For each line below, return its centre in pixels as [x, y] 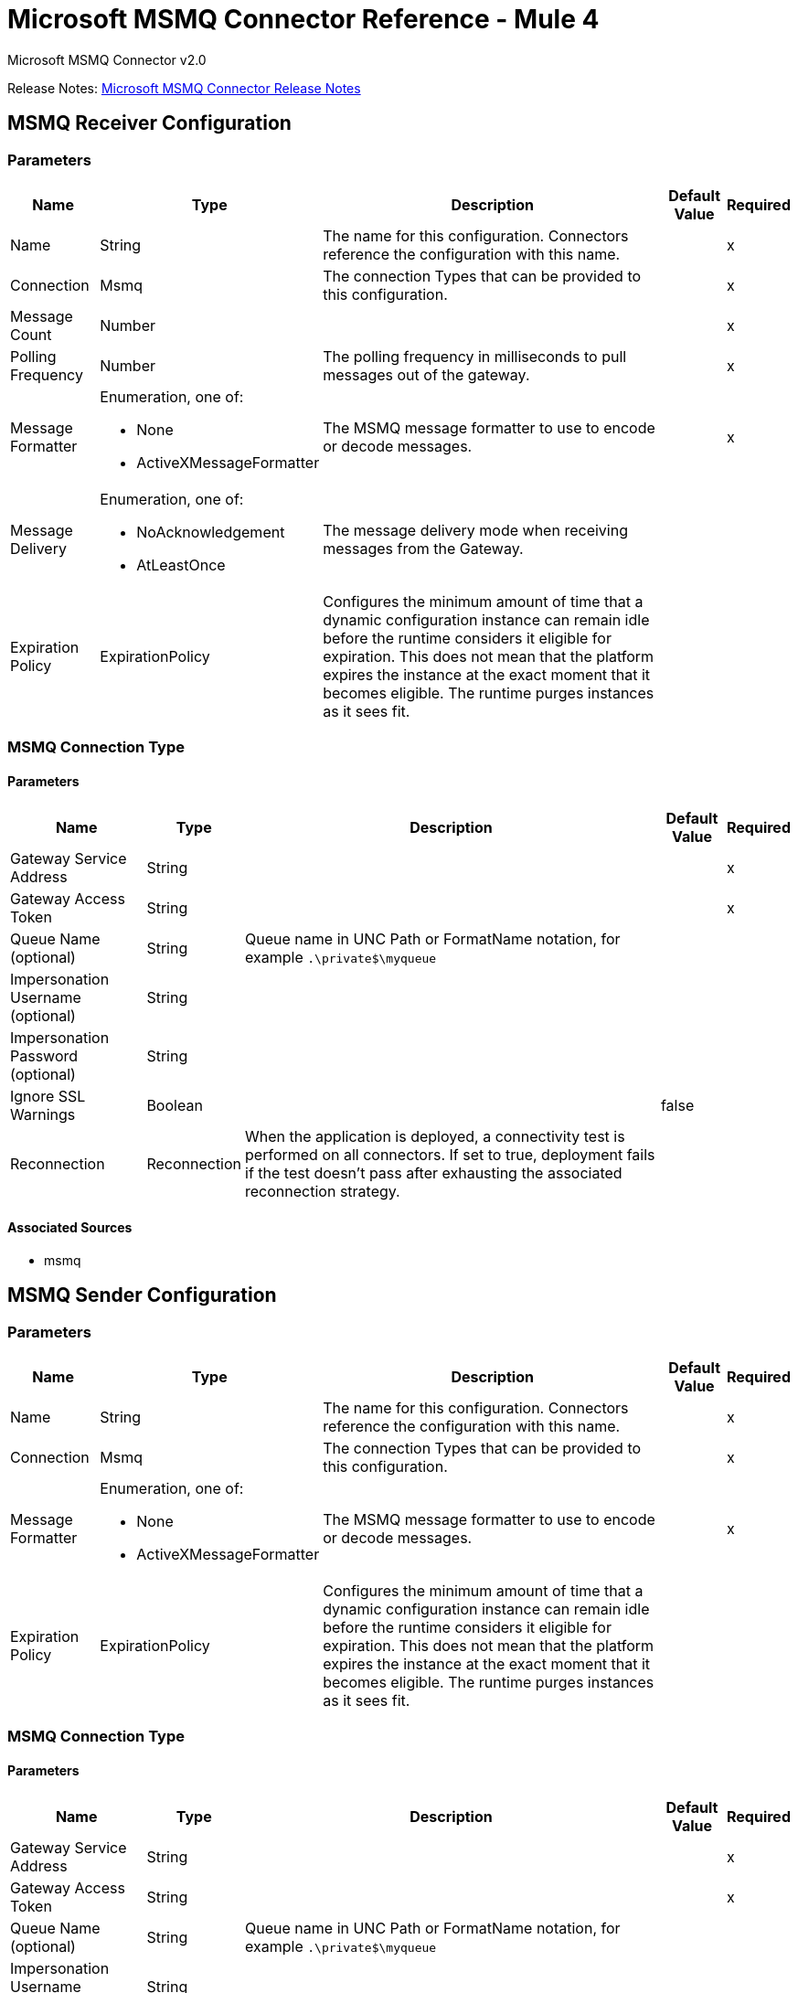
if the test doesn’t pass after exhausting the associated [434, 1172]
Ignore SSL [48, 1096]
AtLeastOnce [181, 565]
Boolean [175, 1105]
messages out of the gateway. [426, 374]
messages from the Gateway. [423, 548]
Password [44, 1055]
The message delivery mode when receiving [475, 530]
